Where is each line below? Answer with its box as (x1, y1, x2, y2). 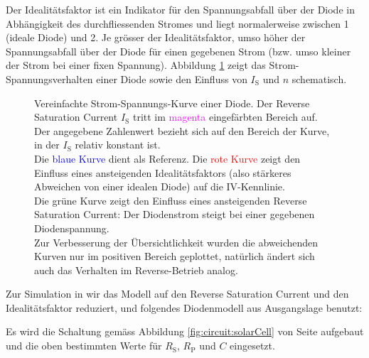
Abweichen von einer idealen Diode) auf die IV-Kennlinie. (34, 179, 285, 194)
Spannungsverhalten (6, 71, 93, 86)
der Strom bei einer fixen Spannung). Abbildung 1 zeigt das (6, 58, 266, 72)
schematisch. (292, 71, 347, 86)
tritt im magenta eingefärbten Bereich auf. (132, 109, 318, 124)
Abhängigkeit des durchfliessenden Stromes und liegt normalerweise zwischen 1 (6, 16, 349, 31)
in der (34, 137, 60, 152)
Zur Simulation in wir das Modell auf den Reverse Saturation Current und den (6, 286, 349, 301)
